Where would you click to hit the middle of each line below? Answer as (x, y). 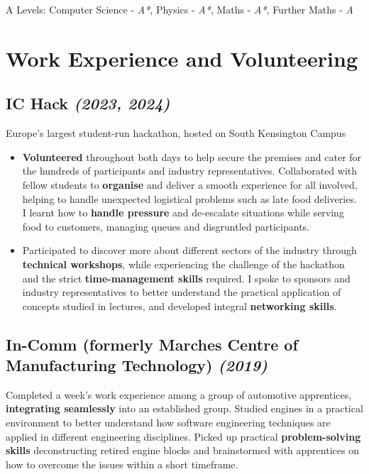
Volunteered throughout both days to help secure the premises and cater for (192, 156)
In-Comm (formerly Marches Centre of (152, 344)
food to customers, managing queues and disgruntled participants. (166, 226)
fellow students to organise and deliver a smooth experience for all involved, (190, 184)
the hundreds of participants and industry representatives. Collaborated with (190, 171)
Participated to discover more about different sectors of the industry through (189, 250)
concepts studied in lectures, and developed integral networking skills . (180, 305)
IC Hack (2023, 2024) (88, 103)
